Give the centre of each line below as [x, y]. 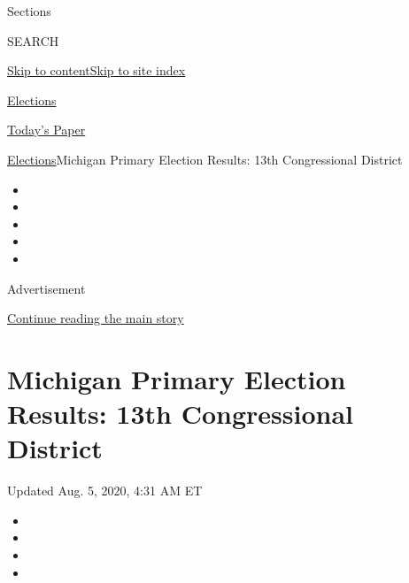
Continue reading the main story [96, 318]
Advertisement [46, 288]
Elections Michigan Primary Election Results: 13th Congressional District [205, 159]
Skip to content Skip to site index [96, 70]
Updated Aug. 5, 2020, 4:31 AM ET [105, 491]
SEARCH [33, 40]
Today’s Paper [46, 130]
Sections [29, 11]
